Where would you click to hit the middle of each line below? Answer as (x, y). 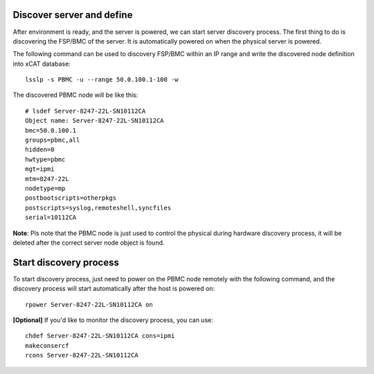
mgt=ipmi (40, 169)
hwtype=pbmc (45, 159)
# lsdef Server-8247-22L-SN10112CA (86, 111)
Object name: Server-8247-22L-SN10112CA (95, 121)
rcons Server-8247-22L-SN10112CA (82, 355)
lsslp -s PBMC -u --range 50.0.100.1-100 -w (102, 80)
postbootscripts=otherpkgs (71, 198)
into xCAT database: (42, 64)
